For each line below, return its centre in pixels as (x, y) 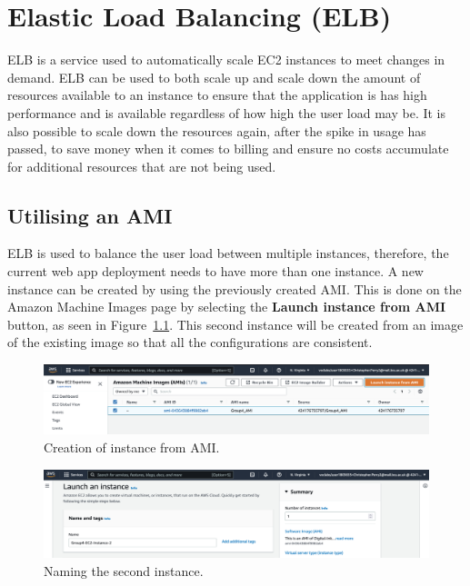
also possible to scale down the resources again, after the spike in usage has (217, 130)
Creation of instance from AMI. (132, 447)
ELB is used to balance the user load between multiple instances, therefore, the (228, 253)
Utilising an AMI (90, 215)
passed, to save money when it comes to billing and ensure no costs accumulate (228, 149)
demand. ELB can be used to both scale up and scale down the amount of (214, 77)
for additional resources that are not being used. (142, 166)
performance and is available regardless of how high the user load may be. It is (227, 112)
